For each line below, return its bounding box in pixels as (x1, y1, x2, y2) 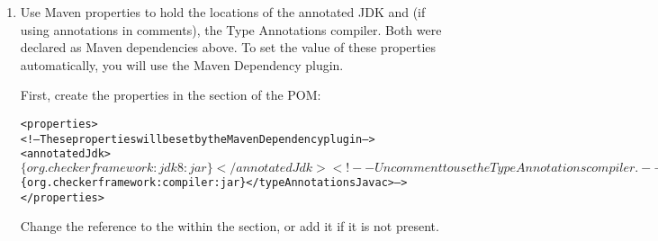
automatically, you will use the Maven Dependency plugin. (20, 55, 344, 74)
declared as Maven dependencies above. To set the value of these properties (20, 38, 437, 57)
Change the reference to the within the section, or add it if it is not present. (20, 217, 439, 236)
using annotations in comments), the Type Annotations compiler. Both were (20, 20, 442, 39)
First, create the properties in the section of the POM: (20, 85, 321, 104)
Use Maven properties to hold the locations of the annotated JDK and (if (20, 3, 426, 21)
